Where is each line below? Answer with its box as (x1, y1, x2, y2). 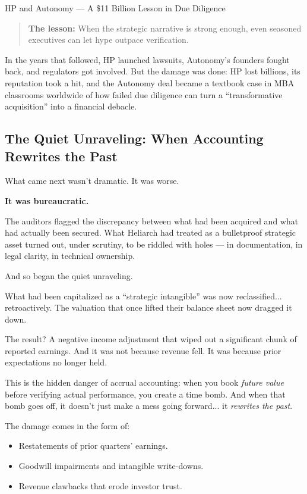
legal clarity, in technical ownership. (5, 249, 135, 262)
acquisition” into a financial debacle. (5, 100, 137, 112)
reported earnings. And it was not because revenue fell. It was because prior (5, 344, 281, 357)
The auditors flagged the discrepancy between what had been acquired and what (5, 214, 299, 227)
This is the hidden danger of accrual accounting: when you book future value (5, 376, 284, 389)
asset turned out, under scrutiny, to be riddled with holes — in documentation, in (5, 237, 303, 250)
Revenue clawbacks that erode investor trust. (18, 479, 182, 492)
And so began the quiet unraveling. (5, 269, 133, 282)
